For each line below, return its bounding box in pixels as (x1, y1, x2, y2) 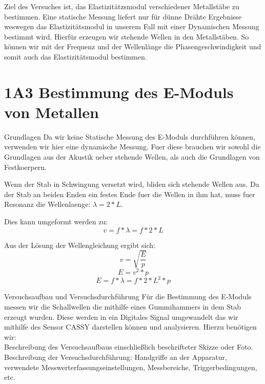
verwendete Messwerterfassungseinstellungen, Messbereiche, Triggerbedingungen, (4, 361, 257, 372)
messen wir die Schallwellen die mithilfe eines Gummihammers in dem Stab (4, 301, 241, 312)
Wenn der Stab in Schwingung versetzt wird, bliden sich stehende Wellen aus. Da (4, 179, 259, 189)
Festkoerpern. (4, 161, 47, 172)
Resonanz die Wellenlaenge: (4, 199, 91, 209)
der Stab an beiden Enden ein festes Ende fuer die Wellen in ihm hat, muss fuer (4, 188, 255, 199)
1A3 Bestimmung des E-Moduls (4, 81, 234, 102)
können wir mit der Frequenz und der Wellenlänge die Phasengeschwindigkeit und (4, 41, 261, 52)
